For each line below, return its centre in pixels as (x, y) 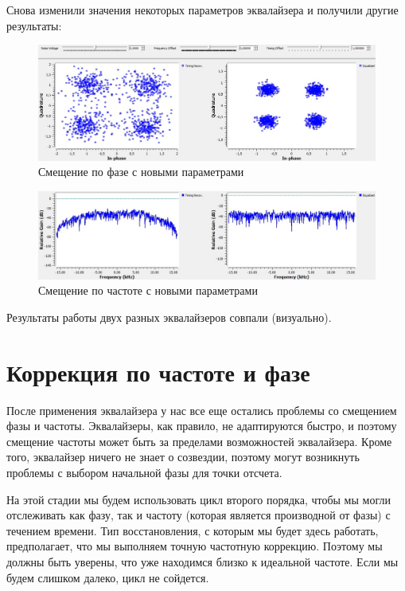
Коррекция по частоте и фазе (158, 372)
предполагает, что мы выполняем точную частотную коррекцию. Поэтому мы (195, 546)
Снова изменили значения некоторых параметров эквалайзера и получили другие (202, 10)
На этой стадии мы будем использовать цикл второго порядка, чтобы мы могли (199, 499)
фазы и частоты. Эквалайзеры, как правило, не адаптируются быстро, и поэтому (202, 426)
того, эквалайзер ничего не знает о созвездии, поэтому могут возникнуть (183, 457)
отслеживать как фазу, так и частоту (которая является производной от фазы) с (199, 515)
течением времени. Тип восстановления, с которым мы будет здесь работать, (193, 530)
